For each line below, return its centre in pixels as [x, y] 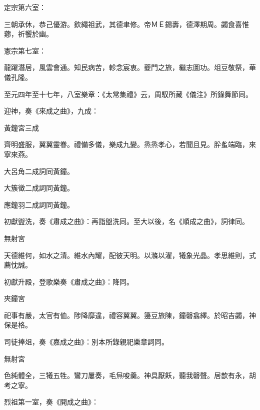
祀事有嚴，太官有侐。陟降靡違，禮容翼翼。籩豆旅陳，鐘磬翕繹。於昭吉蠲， [126, 315]
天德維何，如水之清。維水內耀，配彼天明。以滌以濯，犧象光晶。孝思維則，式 [130, 255]
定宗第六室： [25, 7]
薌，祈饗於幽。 [28, 34]
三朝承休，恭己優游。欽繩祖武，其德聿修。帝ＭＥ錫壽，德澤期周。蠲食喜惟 [126, 24]
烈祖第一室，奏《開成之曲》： [51, 402]
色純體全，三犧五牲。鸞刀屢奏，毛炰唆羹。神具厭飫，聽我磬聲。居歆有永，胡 [130, 375]
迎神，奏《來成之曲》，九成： [51, 111]
